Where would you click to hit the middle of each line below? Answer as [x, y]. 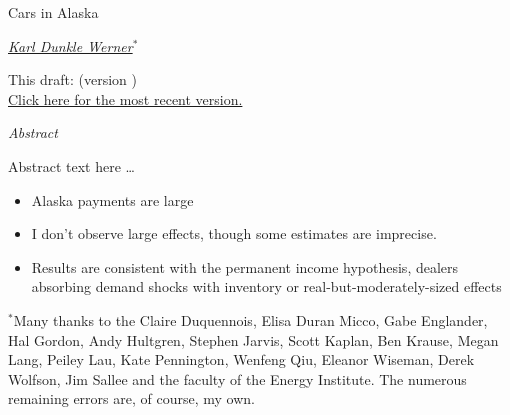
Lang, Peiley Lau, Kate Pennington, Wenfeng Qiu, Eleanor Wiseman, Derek [241, 359]
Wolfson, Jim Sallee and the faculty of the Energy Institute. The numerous [237, 378]
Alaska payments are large [112, 199]
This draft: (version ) [72, 79]
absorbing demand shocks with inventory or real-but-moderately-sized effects [266, 286]
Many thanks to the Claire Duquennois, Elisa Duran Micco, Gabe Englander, [250, 319]
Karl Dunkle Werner [70, 45]
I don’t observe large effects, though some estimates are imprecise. [234, 233]
